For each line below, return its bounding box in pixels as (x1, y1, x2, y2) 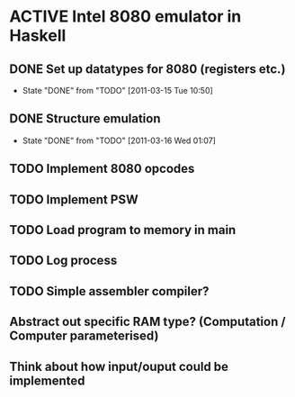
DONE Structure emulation (9, 111, 161, 127)
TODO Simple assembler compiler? (9, 284, 210, 299)
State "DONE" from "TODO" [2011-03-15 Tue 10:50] (22, 86, 213, 95)
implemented (9, 373, 85, 388)
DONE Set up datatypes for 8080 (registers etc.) (9, 61, 286, 77)
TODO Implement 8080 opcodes (9, 161, 195, 176)
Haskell (9, 25, 67, 46)
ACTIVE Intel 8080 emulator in (9, 6, 242, 27)
